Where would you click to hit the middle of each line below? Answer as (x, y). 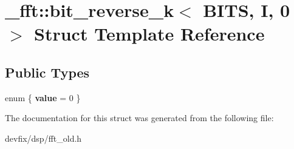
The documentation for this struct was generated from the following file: (139, 118)
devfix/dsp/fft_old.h (43, 138)
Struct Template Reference (149, 34)
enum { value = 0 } (43, 97)
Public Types (47, 72)
